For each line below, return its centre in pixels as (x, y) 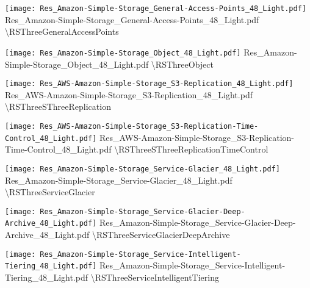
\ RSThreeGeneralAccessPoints (62, 31)
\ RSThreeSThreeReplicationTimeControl (191, 149)
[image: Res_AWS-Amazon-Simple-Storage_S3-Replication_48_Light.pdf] (149, 84)
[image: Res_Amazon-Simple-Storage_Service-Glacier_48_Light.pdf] (143, 169)
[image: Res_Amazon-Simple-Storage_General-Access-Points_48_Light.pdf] (156, 9)
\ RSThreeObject (182, 64)
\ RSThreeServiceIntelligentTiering (155, 277)
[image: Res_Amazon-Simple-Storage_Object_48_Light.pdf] (123, 53)
